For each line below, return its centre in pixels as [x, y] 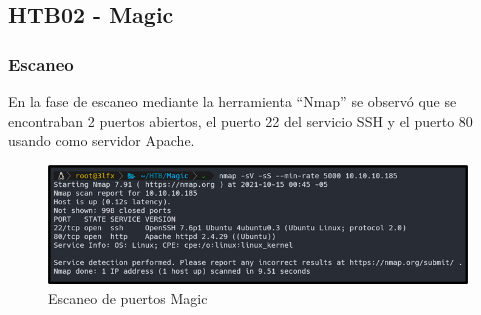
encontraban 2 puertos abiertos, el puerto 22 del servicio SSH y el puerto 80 [240, 120]
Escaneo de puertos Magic [128, 297]
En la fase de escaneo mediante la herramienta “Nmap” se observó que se [232, 101]
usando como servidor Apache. [101, 140]
